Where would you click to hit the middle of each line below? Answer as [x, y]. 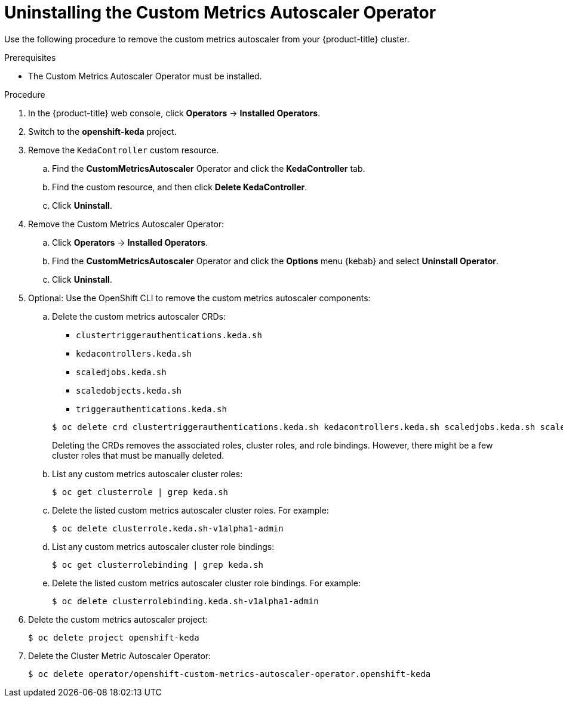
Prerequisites [30, 57]
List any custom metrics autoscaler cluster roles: [147, 474]
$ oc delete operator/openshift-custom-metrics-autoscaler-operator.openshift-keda [230, 674]
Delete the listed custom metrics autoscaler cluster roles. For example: [190, 510]
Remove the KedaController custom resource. [124, 150]
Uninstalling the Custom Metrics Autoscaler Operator [220, 13]
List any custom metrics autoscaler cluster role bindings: [163, 546]
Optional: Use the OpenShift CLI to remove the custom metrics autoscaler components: [199, 298]
